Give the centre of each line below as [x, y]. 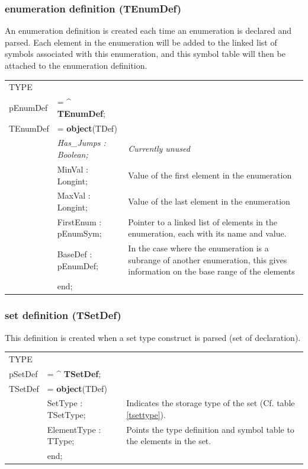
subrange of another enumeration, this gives [208, 259]
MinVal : [73, 169]
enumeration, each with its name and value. [207, 233]
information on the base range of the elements [211, 271]
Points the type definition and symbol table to [210, 429]
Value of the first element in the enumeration [210, 175]
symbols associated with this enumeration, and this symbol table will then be [145, 54]
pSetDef [23, 373]
